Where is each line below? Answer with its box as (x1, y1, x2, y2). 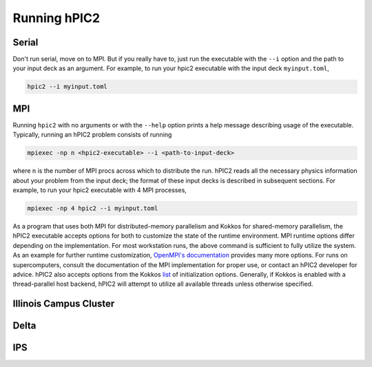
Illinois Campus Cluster (12, 298, 115, 310)
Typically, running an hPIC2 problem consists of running (12, 131, 172, 139)
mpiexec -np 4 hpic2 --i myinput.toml (27, 205, 158, 213)
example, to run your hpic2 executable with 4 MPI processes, (12, 186, 187, 194)
